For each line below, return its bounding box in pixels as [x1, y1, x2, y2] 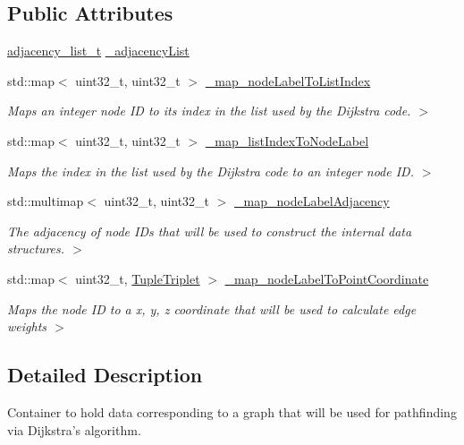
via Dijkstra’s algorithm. [7, 420, 141, 439]
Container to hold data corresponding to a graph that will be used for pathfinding [7, 402, 457, 421]
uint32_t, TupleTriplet [75, 269, 200, 287]
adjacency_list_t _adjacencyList [7, 41, 190, 60]
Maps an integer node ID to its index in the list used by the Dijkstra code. [7, 101, 411, 120]
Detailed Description [7, 361, 203, 389]
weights [7, 317, 47, 336]
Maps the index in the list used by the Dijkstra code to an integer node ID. [7, 161, 414, 180]
